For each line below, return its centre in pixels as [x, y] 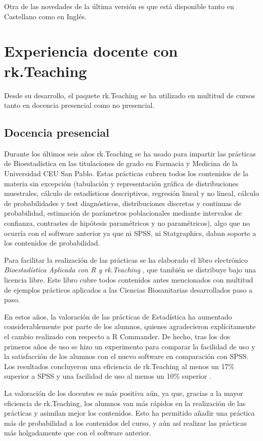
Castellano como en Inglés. [46, 16]
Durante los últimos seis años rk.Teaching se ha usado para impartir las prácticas [130, 153]
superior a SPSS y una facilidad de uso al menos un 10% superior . [108, 376]
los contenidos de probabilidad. [52, 243]
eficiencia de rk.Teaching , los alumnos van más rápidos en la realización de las [125, 403]
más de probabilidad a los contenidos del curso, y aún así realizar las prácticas [125, 423]
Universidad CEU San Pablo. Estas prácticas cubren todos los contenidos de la [126, 173]
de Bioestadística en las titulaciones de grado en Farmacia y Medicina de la [121, 163]
